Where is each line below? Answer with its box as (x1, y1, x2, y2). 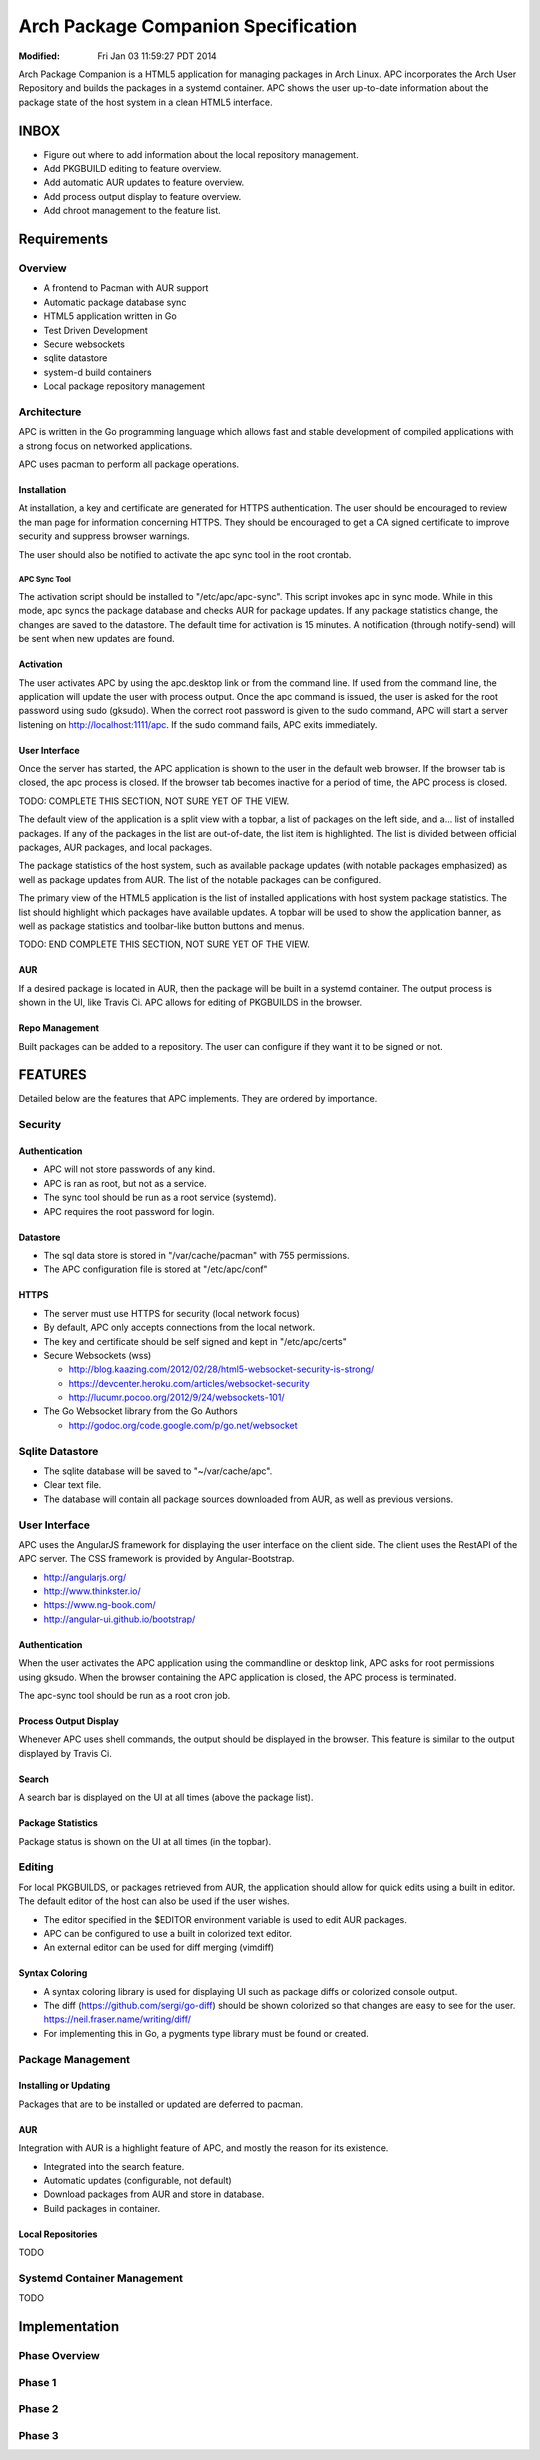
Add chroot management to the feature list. (43, 205, 222, 217)
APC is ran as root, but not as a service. (43, 1177, 207, 1189)
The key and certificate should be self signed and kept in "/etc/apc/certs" (43, 1335, 347, 1347)
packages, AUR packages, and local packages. (18, 841, 213, 854)
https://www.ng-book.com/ (43, 1599, 156, 1611)
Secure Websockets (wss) (43, 1349, 152, 1361)
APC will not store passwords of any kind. (43, 1163, 215, 1175)
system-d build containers (43, 366, 152, 378)
